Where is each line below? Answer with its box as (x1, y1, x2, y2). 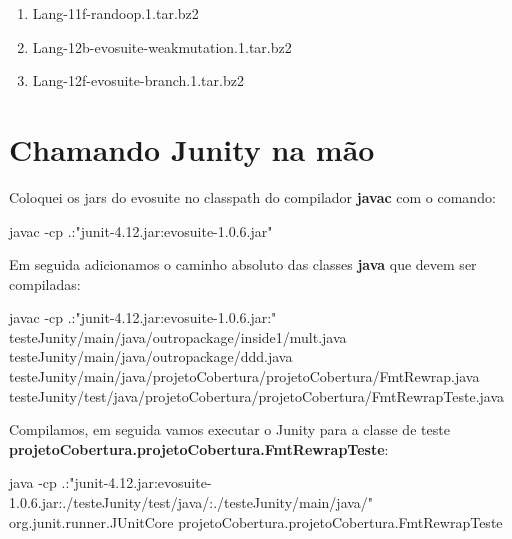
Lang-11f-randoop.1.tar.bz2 (32, 3, 199, 23)
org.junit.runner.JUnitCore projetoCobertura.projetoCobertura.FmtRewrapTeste (9, 511, 503, 532)
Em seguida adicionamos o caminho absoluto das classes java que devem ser (9, 254, 477, 275)
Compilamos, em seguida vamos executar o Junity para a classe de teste (9, 419, 450, 440)
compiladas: (9, 273, 81, 294)
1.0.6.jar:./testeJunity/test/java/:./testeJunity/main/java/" (9, 492, 374, 513)
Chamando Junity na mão (9, 128, 375, 169)
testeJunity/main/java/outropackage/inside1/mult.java (9, 326, 347, 347)
